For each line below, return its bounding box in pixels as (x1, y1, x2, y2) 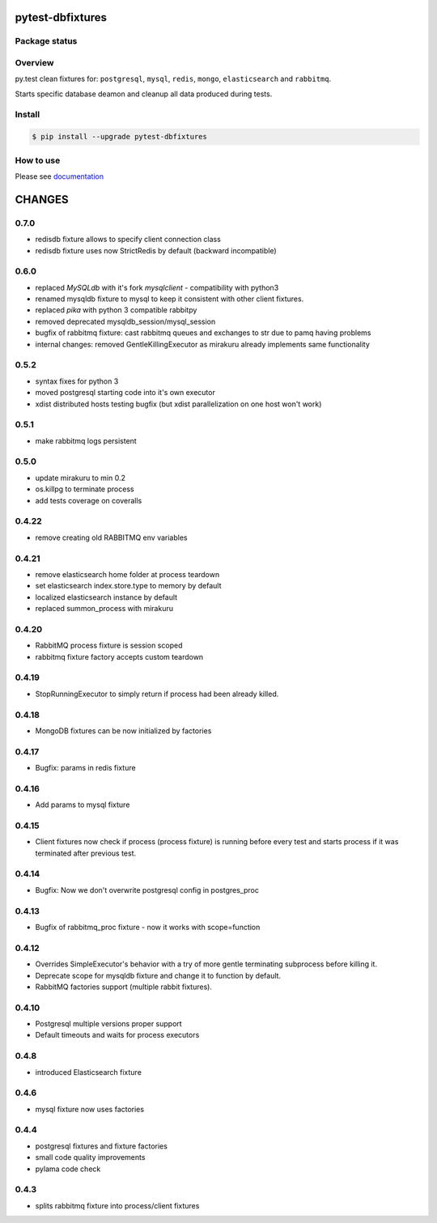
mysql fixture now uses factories (35, 1104, 145, 1114)
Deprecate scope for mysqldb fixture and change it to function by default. (35, 970, 282, 980)
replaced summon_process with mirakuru (35, 604, 174, 614)
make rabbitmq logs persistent (35, 435, 137, 445)
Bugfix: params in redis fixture (35, 763, 137, 773)
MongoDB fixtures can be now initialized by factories (35, 725, 212, 736)
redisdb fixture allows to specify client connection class (35, 235, 222, 244)
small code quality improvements (35, 1153, 146, 1162)
